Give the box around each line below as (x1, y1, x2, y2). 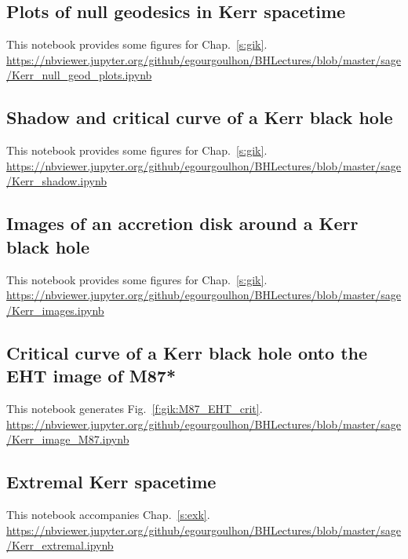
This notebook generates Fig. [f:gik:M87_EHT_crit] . (6, 400, 263, 416)
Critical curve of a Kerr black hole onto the (6, 340, 368, 364)
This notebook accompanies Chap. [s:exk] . (6, 506, 210, 522)
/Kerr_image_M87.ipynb (6, 431, 129, 448)
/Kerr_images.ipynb (6, 301, 104, 318)
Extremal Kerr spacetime (6, 469, 217, 494)
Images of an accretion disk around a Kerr (6, 211, 359, 236)
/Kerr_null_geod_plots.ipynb (6, 67, 152, 83)
